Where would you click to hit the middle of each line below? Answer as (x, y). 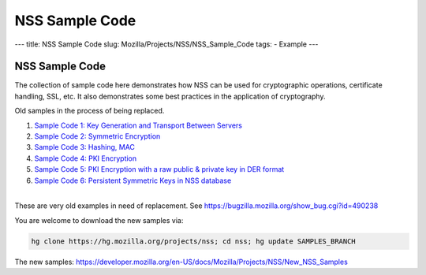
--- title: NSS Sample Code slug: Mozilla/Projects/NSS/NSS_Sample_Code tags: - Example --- (166, 44)
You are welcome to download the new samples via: (99, 220)
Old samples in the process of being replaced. (90, 111)
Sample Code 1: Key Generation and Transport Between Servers (138, 125)
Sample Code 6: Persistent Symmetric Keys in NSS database (133, 180)
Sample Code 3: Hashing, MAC (85, 147)
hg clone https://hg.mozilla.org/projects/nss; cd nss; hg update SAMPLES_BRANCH (194, 241)
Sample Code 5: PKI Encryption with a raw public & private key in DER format (159, 169)
